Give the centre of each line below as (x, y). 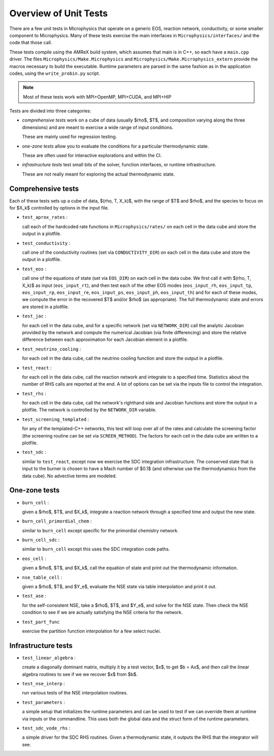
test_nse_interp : (44, 684)
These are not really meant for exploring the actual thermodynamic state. (98, 174)
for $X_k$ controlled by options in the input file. (59, 208)
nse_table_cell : (42, 577)
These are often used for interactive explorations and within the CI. (92, 156)
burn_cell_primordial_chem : (57, 521)
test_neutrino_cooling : (52, 349)
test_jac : (34, 316)
